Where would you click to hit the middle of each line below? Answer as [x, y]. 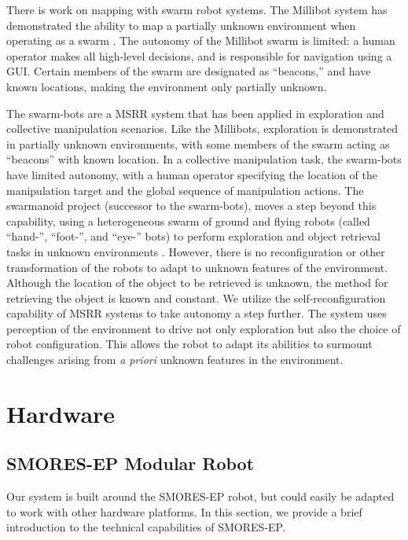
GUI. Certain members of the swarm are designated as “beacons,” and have [189, 71]
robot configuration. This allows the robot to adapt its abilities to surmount [189, 344]
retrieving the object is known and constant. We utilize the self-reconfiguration [196, 298]
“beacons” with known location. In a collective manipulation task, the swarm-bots [204, 159]
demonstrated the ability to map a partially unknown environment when [181, 25]
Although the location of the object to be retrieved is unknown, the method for [197, 283]
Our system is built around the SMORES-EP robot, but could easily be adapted [200, 496]
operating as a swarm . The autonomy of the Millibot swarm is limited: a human [201, 40]
